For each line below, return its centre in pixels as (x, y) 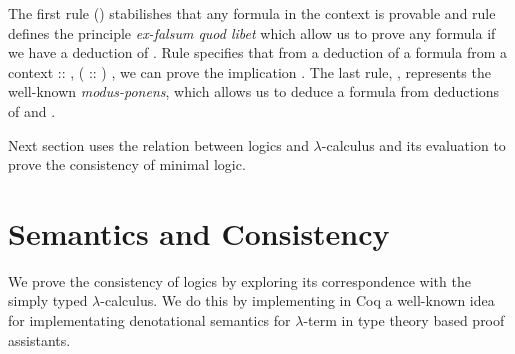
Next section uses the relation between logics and (158, 144)
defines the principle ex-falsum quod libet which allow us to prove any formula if (252, 32)
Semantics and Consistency (199, 232)
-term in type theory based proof (404, 320)
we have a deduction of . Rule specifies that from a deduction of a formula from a (257, 52)
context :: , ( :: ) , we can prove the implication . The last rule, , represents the (249, 71)
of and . (32, 110)
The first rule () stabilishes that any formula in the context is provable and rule (252, 13)
